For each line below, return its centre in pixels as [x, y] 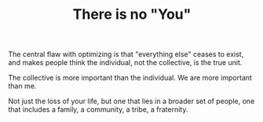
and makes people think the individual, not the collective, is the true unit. [125, 63]
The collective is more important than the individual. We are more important [130, 78]
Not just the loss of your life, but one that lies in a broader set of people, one [131, 101]
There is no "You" [132, 14]
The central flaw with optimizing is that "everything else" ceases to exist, [126, 54]
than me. [22, 86]
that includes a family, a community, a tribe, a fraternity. [98, 109]
